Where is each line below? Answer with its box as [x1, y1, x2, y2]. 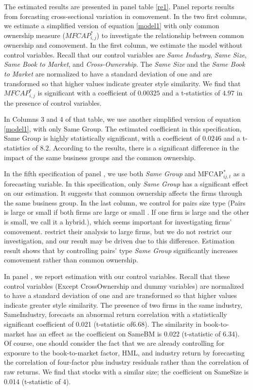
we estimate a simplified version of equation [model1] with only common [4, 20, 219, 31]
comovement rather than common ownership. [4, 255, 138, 265]
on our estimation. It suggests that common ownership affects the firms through [4, 188, 242, 198]
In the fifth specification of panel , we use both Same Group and [4, 168, 196, 179]
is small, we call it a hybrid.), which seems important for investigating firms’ [4, 217, 232, 227]
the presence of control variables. [4, 97, 102, 108]
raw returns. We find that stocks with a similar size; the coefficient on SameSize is [4, 366, 249, 376]
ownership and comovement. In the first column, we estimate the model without [4, 40, 243, 50]
